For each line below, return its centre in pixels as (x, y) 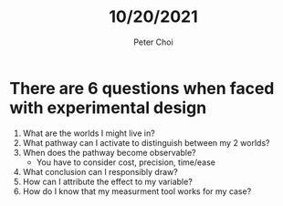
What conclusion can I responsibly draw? (100, 171)
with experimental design (108, 108)
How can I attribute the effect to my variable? (108, 181)
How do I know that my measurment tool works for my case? (137, 191)
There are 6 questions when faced (142, 88)
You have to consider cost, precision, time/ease (126, 162)
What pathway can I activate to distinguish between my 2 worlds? (146, 142)
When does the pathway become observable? (109, 152)
